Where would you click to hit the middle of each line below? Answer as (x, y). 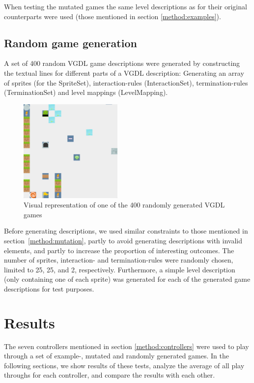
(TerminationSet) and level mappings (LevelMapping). (86, 92)
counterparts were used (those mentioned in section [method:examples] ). (113, 16)
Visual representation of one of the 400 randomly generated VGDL (124, 205)
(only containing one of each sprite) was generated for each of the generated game (127, 279)
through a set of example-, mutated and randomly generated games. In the (116, 356)
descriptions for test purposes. (49, 288)
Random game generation (71, 43)
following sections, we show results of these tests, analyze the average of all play (124, 365)
